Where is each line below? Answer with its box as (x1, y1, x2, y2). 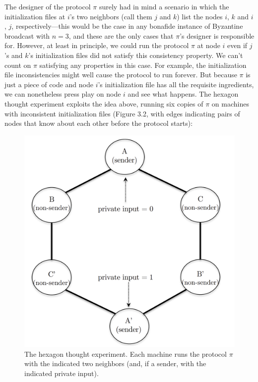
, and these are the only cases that (68, 30, 174, 41)
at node (197, 40, 220, 51)
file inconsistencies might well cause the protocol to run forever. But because (4, 69, 237, 80)
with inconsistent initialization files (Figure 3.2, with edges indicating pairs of (4, 108, 240, 118)
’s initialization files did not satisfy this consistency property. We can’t (28, 50, 243, 60)
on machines (211, 98, 249, 109)
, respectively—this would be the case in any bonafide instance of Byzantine (11, 21, 243, 31)
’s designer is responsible (180, 30, 255, 41)
